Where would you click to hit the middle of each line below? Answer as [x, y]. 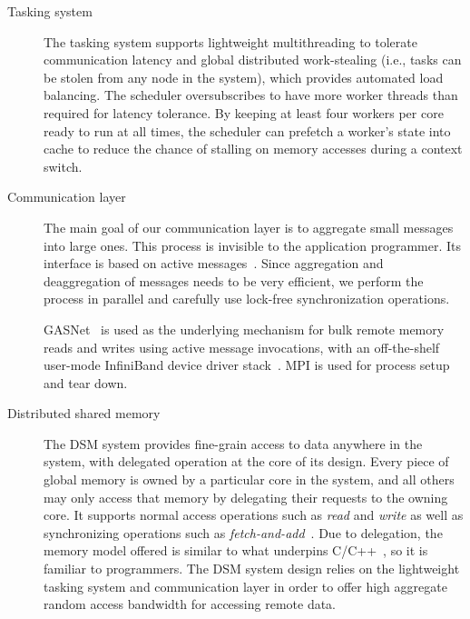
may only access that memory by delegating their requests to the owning [246, 497]
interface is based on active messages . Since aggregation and [214, 263]
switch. [63, 166]
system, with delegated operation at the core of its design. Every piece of [246, 461]
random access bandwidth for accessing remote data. [190, 604]
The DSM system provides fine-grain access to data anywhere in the [233, 443]
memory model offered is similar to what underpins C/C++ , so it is [236, 550]
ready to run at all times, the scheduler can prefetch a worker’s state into [247, 130]
